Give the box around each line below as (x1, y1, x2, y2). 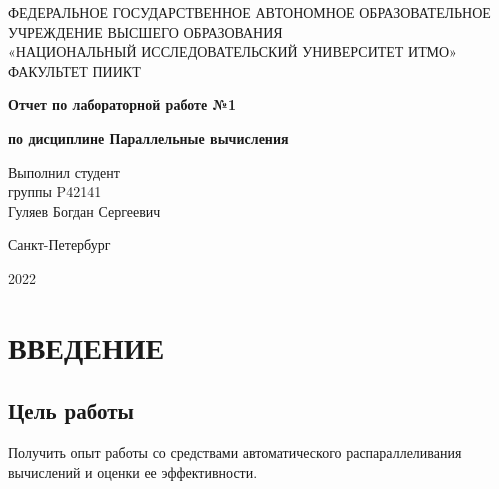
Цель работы (8, 395, 134, 426)
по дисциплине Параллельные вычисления (8, 127, 289, 148)
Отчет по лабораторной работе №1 (8, 94, 236, 115)
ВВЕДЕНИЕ (8, 326, 165, 367)
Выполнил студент (8, 161, 120, 182)
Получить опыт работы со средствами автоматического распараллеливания (8, 442, 462, 463)
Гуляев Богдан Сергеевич (8, 200, 161, 221)
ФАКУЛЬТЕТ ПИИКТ (8, 60, 141, 81)
